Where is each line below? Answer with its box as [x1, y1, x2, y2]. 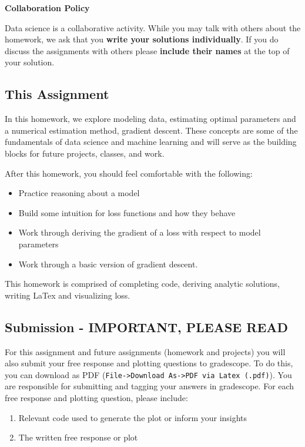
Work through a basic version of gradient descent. [18, 257, 198, 270]
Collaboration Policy [5, 2, 90, 14]
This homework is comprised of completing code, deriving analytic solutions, [5, 277, 280, 290]
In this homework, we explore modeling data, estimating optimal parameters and [5, 112, 296, 125]
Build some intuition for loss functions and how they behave [18, 206, 236, 218]
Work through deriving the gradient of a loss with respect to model [18, 226, 261, 239]
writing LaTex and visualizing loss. [5, 289, 130, 301]
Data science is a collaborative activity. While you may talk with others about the [5, 21, 301, 34]
